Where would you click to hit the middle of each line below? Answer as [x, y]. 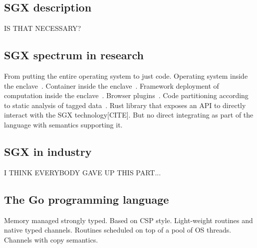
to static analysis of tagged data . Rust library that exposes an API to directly [125, 105]
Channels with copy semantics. [51, 239]
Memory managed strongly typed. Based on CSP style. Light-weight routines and [128, 220]
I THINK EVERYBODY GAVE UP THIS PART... [83, 172]
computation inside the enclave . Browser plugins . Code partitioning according [126, 95]
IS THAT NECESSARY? [43, 28]
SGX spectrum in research [74, 55]
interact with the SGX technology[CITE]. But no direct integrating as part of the [129, 115]
